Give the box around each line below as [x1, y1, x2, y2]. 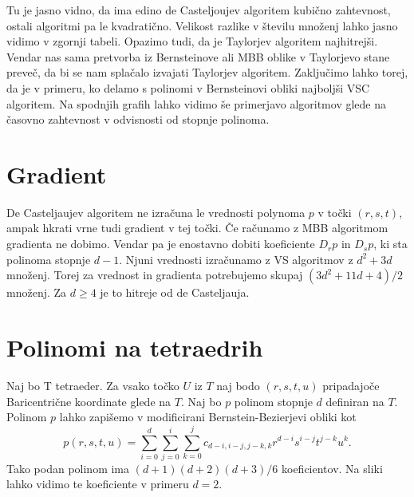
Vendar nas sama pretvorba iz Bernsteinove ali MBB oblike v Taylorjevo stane [6, 48, 390, 65]
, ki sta [373, 235, 408, 252]
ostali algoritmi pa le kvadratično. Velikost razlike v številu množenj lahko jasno [6, 17, 398, 34]
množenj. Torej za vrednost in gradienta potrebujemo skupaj [6, 266, 303, 283]
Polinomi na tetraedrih [6, 331, 263, 364]
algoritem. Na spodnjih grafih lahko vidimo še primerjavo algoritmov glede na [6, 95, 386, 112]
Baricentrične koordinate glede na [6, 392, 172, 409]
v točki [317, 203, 352, 220]
